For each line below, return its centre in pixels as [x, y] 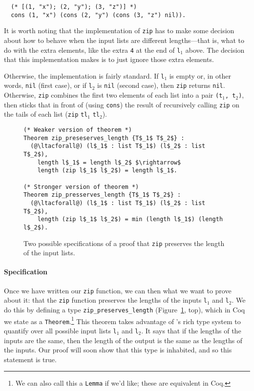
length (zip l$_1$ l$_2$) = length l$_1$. [107, 171]
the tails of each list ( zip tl [46, 114]
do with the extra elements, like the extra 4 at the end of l [92, 50]
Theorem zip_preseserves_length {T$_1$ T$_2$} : [104, 138]
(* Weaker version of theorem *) [78, 130]
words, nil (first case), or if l [48, 85]
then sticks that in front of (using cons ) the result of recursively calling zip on [122, 104]
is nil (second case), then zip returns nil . [161, 85]
